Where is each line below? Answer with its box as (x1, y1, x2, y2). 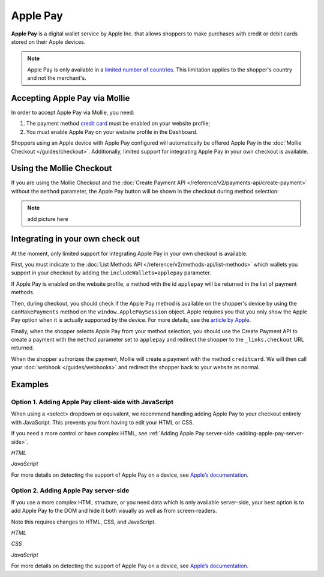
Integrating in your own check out (11, 234, 140, 244)
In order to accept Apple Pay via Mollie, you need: (11, 109, 134, 116)
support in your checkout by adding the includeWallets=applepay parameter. (11, 269, 211, 276)
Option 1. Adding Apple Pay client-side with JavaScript (11, 398, 174, 406)
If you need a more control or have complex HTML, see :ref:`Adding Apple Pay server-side (11, 430, 235, 437)
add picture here (27, 215, 68, 222)
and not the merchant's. (27, 74, 86, 82)
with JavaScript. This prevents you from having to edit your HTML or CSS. (11, 418, 194, 426)
